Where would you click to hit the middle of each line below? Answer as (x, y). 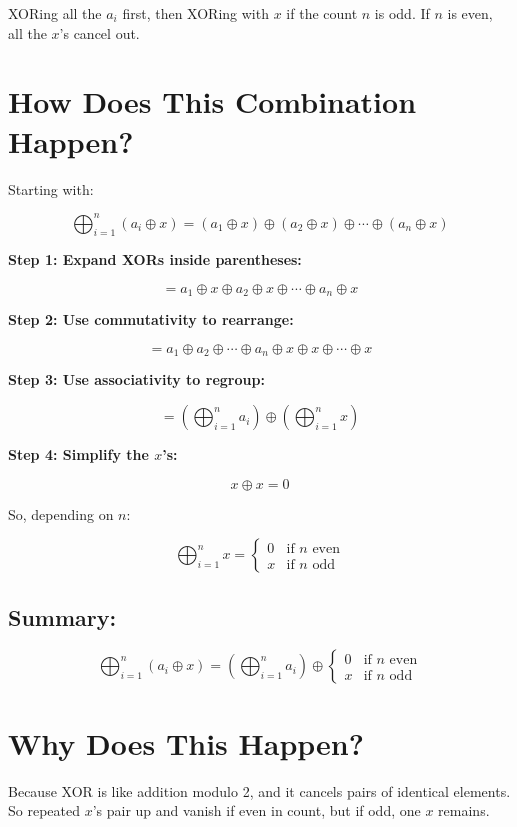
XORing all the (55, 13)
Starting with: (51, 188)
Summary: (62, 616)
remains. (464, 810)
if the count (322, 13)
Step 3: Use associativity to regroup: (136, 379)
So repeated (44, 810)
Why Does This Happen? (186, 742)
